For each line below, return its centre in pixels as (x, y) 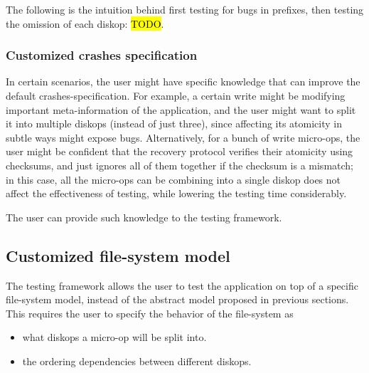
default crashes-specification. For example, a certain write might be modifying (176, 95)
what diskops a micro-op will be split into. (114, 337)
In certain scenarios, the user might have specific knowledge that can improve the (183, 82)
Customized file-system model (118, 255)
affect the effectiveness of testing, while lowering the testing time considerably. (176, 193)
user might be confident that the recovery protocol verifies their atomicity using (180, 151)
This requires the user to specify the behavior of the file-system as (150, 313)
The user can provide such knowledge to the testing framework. (144, 217)
